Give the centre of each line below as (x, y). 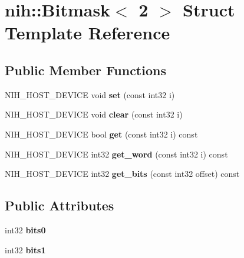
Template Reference (88, 33)
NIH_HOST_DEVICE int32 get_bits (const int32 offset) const (122, 174)
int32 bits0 (25, 229)
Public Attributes (60, 205)
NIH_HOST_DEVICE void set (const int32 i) (90, 94)
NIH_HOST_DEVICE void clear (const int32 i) (94, 114)
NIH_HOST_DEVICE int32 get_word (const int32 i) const (116, 154)
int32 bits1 (25, 249)
